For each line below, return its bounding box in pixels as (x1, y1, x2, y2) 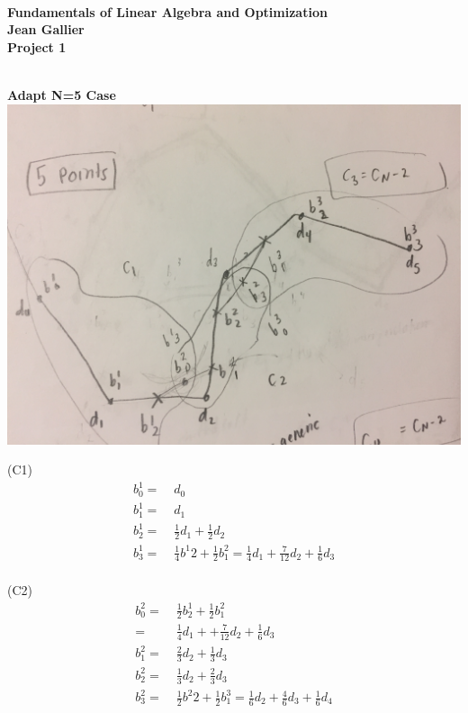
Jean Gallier (7, 20, 85, 39)
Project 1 (7, 37, 67, 56)
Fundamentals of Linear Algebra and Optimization (7, 2, 328, 21)
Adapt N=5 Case (7, 85, 116, 104)
